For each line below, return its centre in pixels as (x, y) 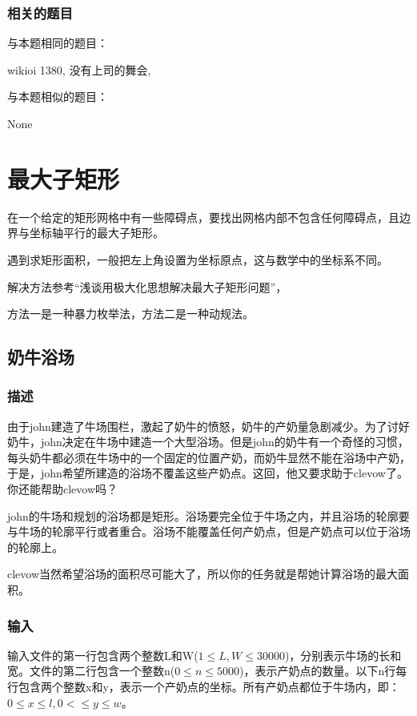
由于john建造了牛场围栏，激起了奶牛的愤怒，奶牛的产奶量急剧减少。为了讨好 (208, 426)
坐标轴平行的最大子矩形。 (96, 233)
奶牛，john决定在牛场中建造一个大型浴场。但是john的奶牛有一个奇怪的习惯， (208, 442)
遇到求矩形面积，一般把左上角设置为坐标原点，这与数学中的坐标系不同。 (198, 259)
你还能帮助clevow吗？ (63, 489)
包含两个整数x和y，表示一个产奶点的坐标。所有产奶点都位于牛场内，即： (209, 687)
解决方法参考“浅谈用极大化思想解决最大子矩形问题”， (147, 286)
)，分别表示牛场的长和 (343, 655)
